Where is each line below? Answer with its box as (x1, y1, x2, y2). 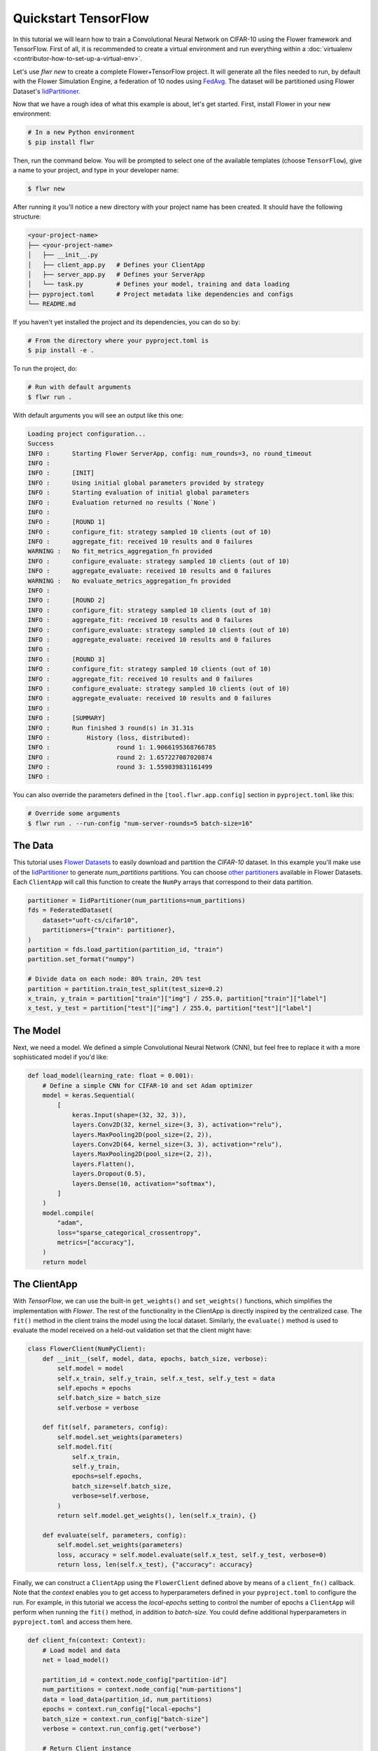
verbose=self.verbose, (71, 1492, 150, 1500)
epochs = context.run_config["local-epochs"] (42, 1705, 202, 1713)
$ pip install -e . (27, 347, 94, 354)
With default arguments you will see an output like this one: (13, 410, 183, 420)
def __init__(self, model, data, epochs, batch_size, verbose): (42, 1355, 268, 1362)
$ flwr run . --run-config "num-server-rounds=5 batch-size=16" (27, 819, 253, 827)
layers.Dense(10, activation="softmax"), (71, 1179, 216, 1187)
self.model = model (57, 1364, 124, 1373)
